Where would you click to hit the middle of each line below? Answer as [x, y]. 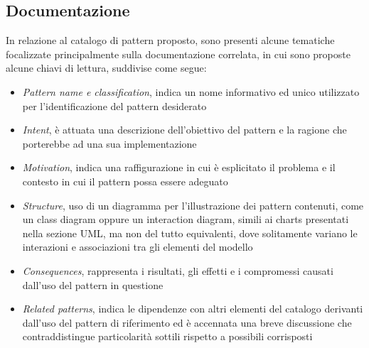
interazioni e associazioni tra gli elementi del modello [138, 247]
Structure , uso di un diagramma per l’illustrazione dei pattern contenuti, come [193, 205]
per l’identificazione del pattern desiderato [114, 105]
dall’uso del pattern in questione [93, 284]
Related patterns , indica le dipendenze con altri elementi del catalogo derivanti [193, 309]
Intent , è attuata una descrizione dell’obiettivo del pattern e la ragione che [184, 130]
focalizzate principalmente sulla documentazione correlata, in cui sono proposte [178, 54]
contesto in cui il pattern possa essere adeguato [125, 181]
